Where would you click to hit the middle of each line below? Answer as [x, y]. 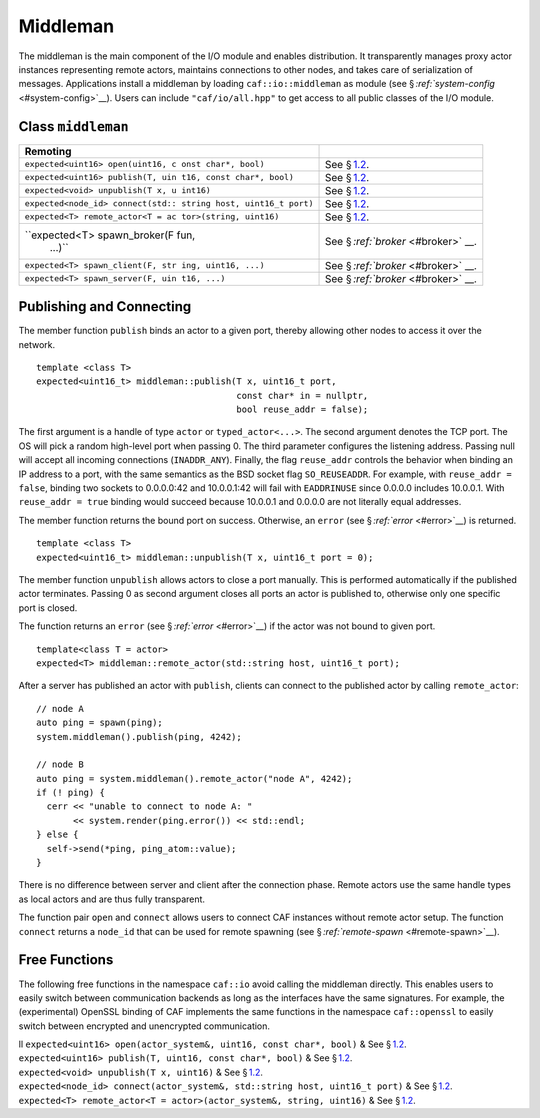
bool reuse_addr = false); [302, 409]
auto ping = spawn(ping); [100, 723]
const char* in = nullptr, [302, 395]
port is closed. [48, 607]
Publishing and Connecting [105, 306]
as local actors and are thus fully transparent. [111, 899]
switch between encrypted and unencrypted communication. [144, 1026]
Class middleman [73, 126]
